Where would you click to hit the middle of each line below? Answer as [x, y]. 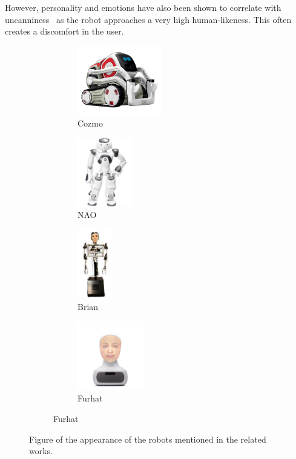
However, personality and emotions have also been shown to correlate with [143, 7]
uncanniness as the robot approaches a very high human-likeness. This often [148, 19]
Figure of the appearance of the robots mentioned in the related [148, 439]
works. [41, 451]
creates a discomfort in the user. [64, 31]
